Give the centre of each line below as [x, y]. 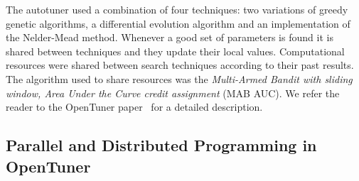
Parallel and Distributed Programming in [161, 145]
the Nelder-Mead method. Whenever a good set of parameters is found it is [170, 37]
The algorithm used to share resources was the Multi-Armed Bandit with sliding [179, 78]
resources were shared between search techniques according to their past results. [180, 65]
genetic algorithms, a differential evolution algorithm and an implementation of [178, 23]
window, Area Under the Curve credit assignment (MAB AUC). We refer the [173, 93]
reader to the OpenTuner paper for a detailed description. [134, 107]
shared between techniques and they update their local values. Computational [175, 51]
